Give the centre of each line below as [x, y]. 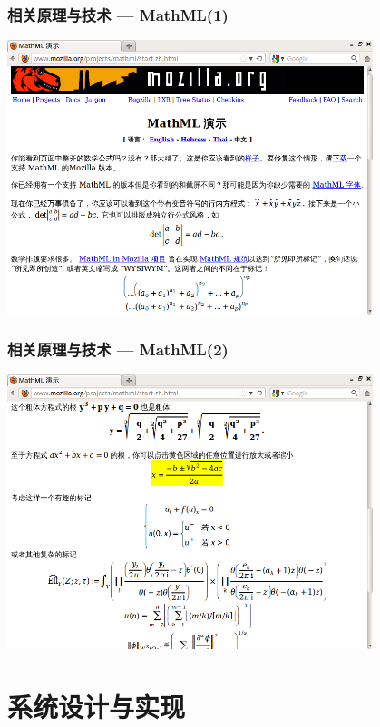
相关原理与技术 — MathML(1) [118, 14]
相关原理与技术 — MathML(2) [118, 349]
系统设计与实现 [97, 706]
